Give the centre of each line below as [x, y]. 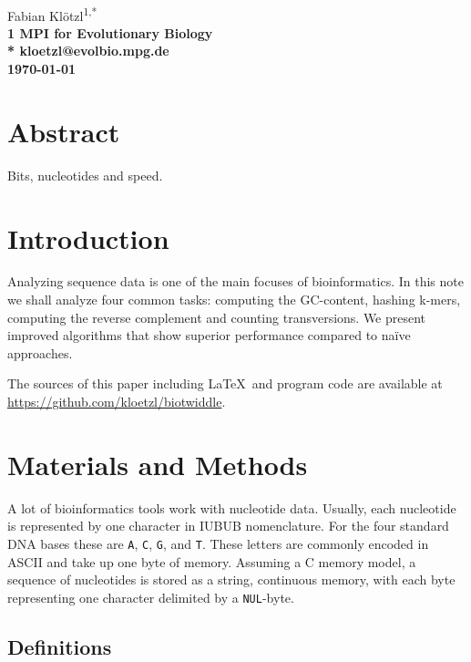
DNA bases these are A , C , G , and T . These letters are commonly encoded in [218, 543]
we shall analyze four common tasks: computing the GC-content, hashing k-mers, [234, 300]
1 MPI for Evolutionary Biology [110, 32]
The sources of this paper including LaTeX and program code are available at [225, 383]
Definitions [60, 646]
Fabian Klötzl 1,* [52, 14]
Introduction [88, 238]
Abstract [64, 131]
